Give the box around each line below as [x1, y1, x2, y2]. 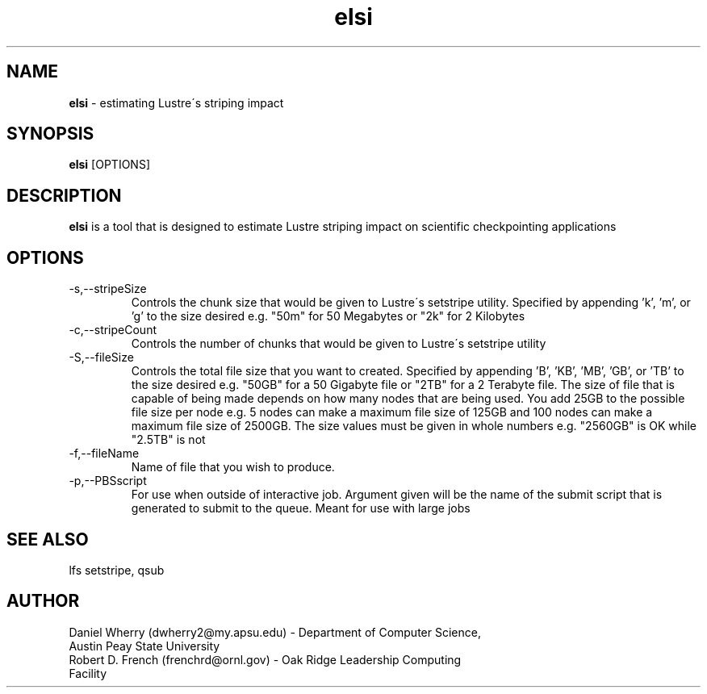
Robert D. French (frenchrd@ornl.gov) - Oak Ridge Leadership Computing [69, 652, 462, 667]
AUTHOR [6, 591, 80, 612]
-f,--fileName [69, 446, 140, 461]
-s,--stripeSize [69, 282, 147, 296]
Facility [69, 666, 107, 680]
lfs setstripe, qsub [69, 562, 165, 577]
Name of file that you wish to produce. [131, 460, 335, 475]
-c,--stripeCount [69, 323, 157, 337]
